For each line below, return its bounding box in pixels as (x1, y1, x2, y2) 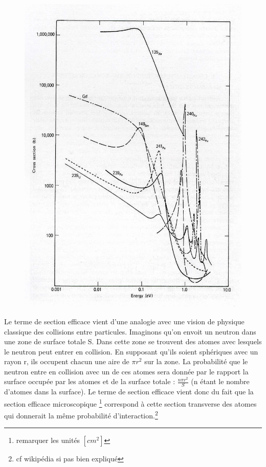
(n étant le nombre (191, 376, 250, 387)
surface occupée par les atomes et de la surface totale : (4, 376, 175, 387)
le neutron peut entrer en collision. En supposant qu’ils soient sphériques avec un (4, 346, 258, 357)
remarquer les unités (16, 435, 80, 446)
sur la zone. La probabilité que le (144, 356, 248, 367)
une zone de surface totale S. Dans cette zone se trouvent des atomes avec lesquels (4, 336, 262, 347)
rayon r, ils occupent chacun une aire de (4, 356, 129, 367)
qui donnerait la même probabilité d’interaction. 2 (4, 409, 158, 420)
